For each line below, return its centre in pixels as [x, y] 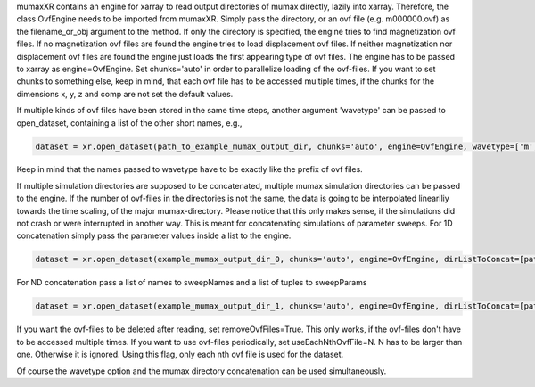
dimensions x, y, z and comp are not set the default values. [125, 94]
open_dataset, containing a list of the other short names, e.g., [129, 123]
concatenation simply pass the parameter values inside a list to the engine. [154, 235]
